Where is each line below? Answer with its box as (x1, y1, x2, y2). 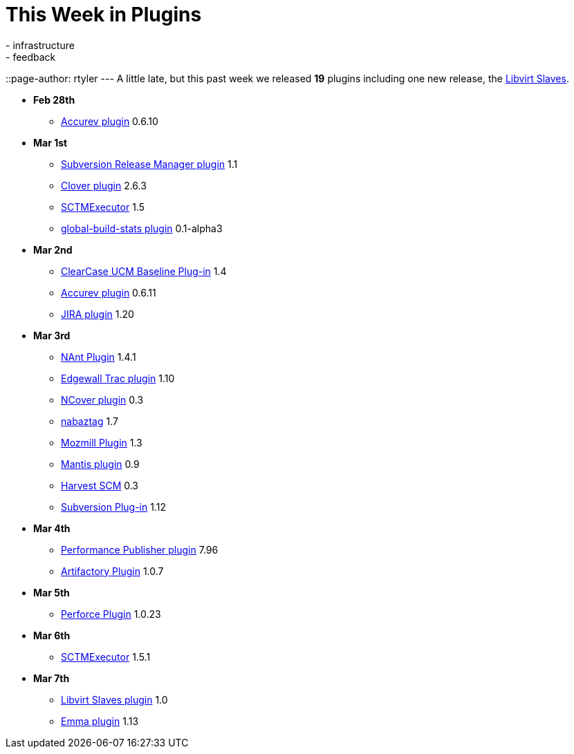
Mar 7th (33, 672, 70, 684)
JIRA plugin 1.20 (61, 308, 134, 320)
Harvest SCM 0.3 (61, 479, 138, 491)
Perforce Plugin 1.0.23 (61, 607, 161, 620)
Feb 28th (33, 93, 75, 106)
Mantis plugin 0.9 (61, 458, 140, 470)
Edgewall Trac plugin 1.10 (61, 372, 175, 384)
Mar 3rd (33, 329, 71, 341)
